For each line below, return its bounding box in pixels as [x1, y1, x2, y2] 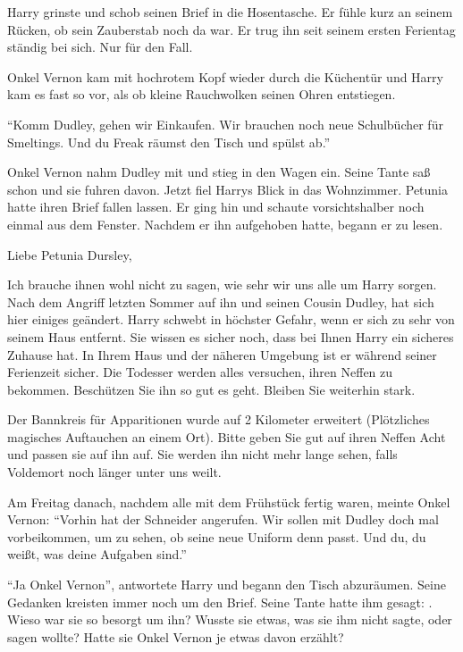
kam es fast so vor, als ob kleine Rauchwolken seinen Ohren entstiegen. [7, 85, 396, 104]
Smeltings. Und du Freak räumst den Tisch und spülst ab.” [7, 132, 331, 151]
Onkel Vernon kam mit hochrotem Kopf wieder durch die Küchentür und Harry [7, 67, 443, 86]
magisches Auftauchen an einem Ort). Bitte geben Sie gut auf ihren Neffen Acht [7, 427, 446, 446]
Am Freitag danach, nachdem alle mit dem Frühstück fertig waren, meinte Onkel [7, 492, 450, 511]
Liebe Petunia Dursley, [7, 245, 132, 263]
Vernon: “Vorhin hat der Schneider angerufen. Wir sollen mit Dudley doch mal [7, 510, 439, 529]
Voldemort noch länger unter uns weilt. [7, 463, 222, 481]
